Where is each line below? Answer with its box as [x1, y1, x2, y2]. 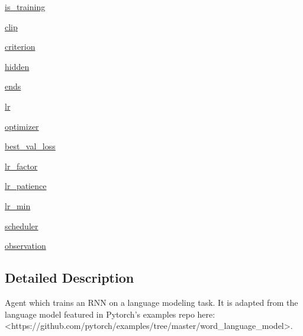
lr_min [5, 199, 31, 212]
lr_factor [5, 159, 38, 172]
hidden [5, 60, 30, 72]
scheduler [5, 219, 38, 232]
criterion [5, 40, 36, 53]
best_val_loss [5, 140, 56, 152]
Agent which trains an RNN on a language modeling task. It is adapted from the [5, 296, 298, 308]
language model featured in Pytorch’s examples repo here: [5, 308, 215, 320]
